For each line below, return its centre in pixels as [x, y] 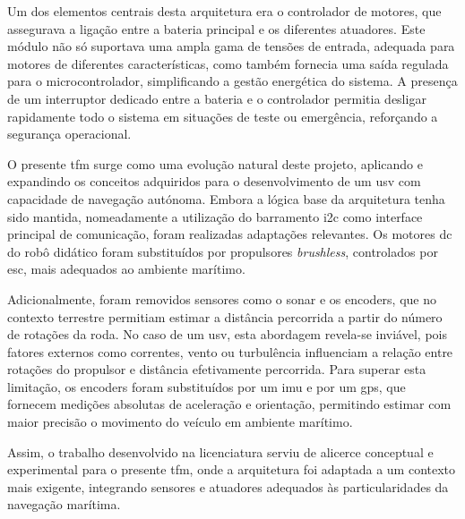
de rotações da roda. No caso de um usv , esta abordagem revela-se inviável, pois [227, 334]
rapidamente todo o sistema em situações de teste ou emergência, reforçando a [223, 116]
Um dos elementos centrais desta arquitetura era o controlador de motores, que [224, 11]
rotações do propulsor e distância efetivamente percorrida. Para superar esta [217, 369]
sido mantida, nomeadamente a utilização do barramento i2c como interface [215, 216]
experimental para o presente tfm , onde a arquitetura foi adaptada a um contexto [232, 469]
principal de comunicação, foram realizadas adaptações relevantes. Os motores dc [230, 234]
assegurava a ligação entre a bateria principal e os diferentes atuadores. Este [216, 28]
